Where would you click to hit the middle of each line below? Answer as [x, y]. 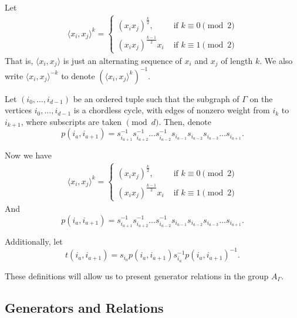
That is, [19, 60]
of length [237, 60]
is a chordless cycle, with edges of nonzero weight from [172, 110]
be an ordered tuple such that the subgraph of [156, 98]
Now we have [28, 155]
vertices [18, 110]
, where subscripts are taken [71, 122]
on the [261, 98]
